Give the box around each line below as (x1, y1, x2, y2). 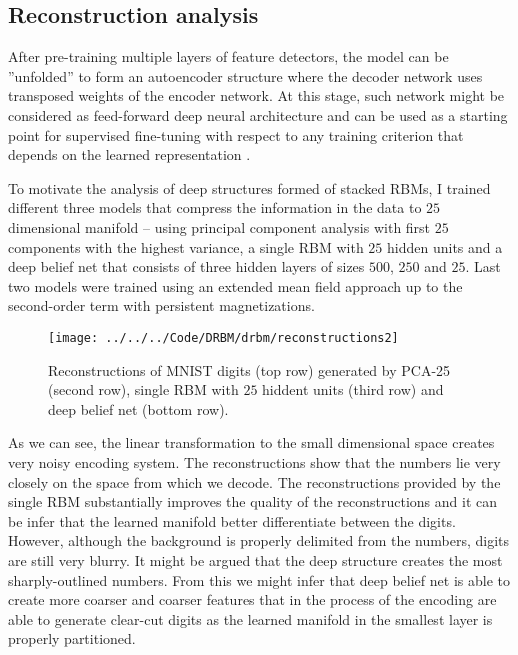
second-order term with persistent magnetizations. (8, 295, 315, 316)
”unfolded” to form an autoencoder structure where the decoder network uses (8, 65, 483, 86)
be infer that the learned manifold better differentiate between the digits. (8, 510, 456, 531)
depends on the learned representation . (8, 144, 251, 165)
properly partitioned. (8, 628, 136, 649)
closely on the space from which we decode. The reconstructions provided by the (8, 471, 501, 492)
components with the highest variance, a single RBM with (8, 236, 364, 257)
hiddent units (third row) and (262, 379, 444, 400)
